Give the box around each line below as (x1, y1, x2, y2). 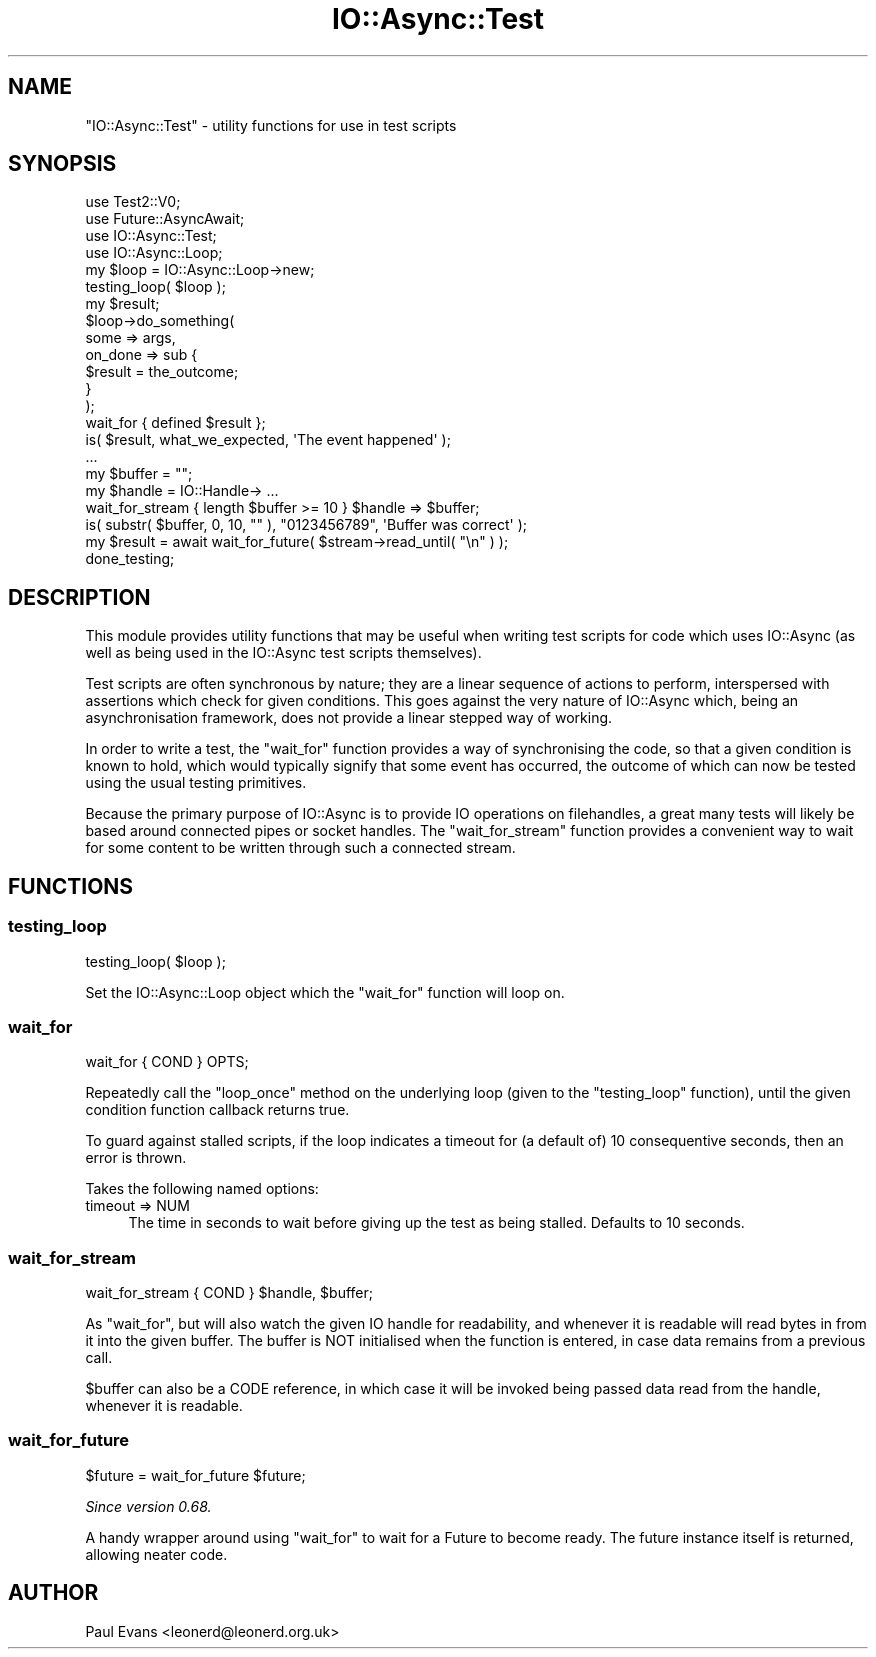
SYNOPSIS (8, 151, 117, 177)
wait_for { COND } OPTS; (85, 1053, 249, 1071)
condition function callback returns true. (85, 1101, 350, 1119)
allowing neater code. (85, 1545, 228, 1563)
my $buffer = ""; (85, 465, 193, 483)
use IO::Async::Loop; (85, 244, 223, 262)
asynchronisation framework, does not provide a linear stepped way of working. (85, 709, 613, 727)
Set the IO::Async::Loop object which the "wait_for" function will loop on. (85, 983, 565, 1001)
